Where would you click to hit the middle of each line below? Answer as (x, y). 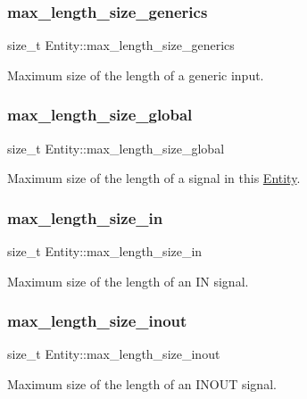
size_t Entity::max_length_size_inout (114, 354)
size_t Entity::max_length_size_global (116, 148)
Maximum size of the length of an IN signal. (128, 281)
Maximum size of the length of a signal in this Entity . (154, 178)
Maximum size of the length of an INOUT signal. (142, 384)
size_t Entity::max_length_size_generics (121, 45)
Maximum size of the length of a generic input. (136, 75)
